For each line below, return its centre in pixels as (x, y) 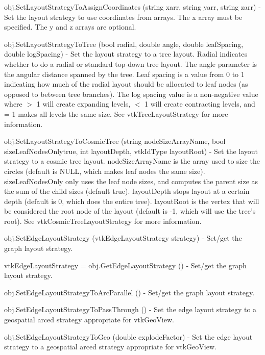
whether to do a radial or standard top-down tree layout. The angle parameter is (131, 64)
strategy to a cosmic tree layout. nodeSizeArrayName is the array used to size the (132, 161)
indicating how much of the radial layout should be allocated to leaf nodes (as (126, 84)
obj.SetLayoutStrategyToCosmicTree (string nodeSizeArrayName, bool (115, 141)
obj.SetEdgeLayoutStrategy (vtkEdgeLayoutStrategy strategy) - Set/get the (123, 238)
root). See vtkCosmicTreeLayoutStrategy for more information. (103, 221)
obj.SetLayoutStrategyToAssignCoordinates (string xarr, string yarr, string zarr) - (132, 7)
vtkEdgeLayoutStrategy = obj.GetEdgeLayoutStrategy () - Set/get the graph (125, 265)
